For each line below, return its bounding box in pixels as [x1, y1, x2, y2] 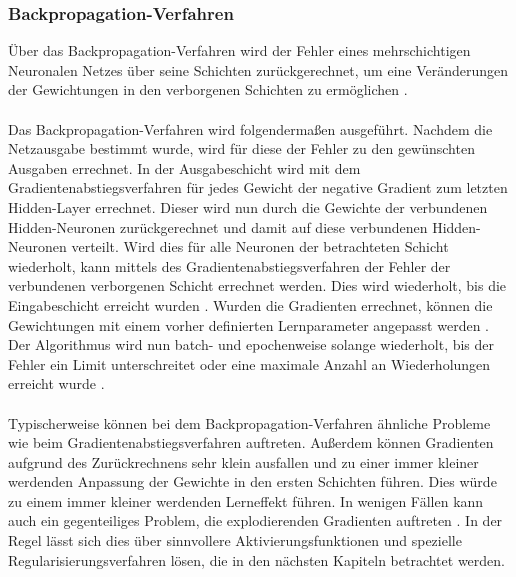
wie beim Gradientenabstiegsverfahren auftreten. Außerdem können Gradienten [8, 432, 494, 453]
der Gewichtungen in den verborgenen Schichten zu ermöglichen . [8, 79, 408, 100]
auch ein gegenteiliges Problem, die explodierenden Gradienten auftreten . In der [8, 510, 503, 531]
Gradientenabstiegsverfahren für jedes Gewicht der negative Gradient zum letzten [8, 177, 508, 198]
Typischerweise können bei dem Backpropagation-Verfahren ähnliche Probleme [8, 412, 491, 433]
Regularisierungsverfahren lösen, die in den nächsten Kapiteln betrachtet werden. [8, 549, 505, 570]
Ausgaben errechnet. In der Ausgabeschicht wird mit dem [8, 157, 361, 178]
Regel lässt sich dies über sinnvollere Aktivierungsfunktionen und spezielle [8, 530, 462, 551]
